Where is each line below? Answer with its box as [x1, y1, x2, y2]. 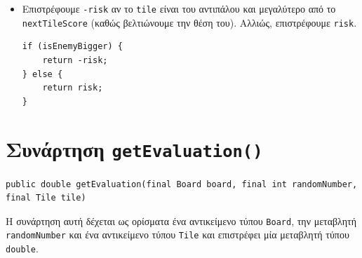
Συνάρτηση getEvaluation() [6, 135, 263, 163]
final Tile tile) [6, 193, 86, 203]
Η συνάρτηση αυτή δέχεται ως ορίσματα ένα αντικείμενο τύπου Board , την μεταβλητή [6, 213, 357, 228]
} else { [22, 69, 63, 79]
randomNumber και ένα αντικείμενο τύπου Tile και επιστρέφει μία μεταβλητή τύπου [6, 227, 349, 242]
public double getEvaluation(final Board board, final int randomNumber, [6, 179, 358, 189]
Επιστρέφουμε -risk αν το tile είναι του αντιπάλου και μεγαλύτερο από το [22, 1, 336, 15]
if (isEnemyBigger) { [22, 41, 123, 52]
